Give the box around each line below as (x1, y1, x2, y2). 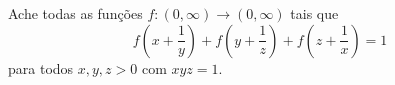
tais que (290, 3, 339, 23)
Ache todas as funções (8, 3, 143, 23)
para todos (8, 57, 74, 78)
